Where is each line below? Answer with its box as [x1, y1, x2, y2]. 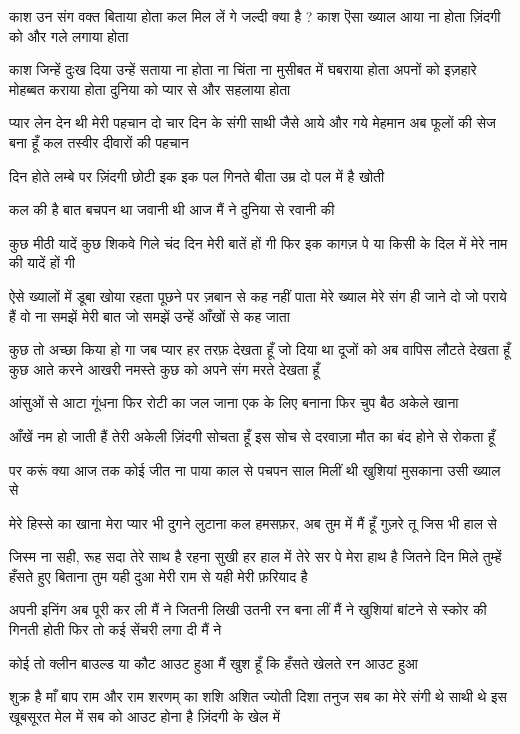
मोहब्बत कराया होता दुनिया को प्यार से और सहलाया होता [9, 78, 291, 99]
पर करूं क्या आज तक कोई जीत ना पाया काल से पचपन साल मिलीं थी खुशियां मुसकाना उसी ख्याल [9, 459, 501, 480]
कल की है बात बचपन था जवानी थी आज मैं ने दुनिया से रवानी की [9, 199, 335, 220]
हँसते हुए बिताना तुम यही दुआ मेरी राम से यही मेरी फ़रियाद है [9, 565, 308, 586]
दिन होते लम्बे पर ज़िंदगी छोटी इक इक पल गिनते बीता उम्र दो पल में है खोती [9, 165, 385, 186]
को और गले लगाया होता [9, 25, 129, 46]
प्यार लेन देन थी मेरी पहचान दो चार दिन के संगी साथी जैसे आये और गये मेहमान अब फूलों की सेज [9, 112, 496, 133]
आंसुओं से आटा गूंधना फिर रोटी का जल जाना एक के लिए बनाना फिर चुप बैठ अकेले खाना [9, 392, 459, 413]
